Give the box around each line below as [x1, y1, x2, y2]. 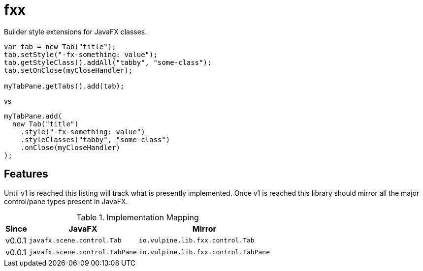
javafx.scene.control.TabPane [29, 248, 137, 256]
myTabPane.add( [4, 112, 63, 120]
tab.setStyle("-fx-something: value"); [4, 50, 158, 59]
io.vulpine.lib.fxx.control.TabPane [138, 248, 270, 256]
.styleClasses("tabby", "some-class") [20, 135, 170, 144]
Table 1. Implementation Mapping [76, 212, 199, 222]
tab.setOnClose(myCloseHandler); [4, 66, 133, 74]
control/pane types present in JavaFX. [4, 197, 128, 206]
